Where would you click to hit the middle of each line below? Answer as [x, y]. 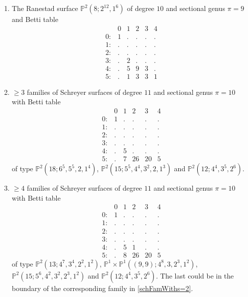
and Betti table [35, 19]
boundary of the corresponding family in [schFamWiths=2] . [102, 288]
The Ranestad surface [45, 8]
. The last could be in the [195, 275]
